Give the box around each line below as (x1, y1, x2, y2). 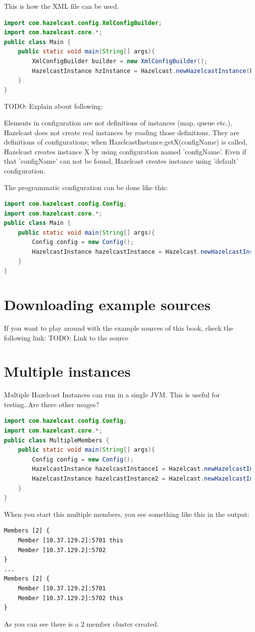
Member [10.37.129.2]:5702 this (18, 594, 124, 602)
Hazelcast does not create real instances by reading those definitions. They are (4, 127, 240, 137)
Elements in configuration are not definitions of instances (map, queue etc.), (4, 117, 232, 127)
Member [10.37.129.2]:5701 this (18, 537, 124, 544)
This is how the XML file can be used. (4, 1, 119, 11)
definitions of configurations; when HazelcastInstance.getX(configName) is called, (4, 137, 248, 147)
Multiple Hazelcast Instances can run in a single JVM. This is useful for (4, 389, 220, 400)
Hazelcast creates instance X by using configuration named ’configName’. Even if (4, 146, 247, 156)
